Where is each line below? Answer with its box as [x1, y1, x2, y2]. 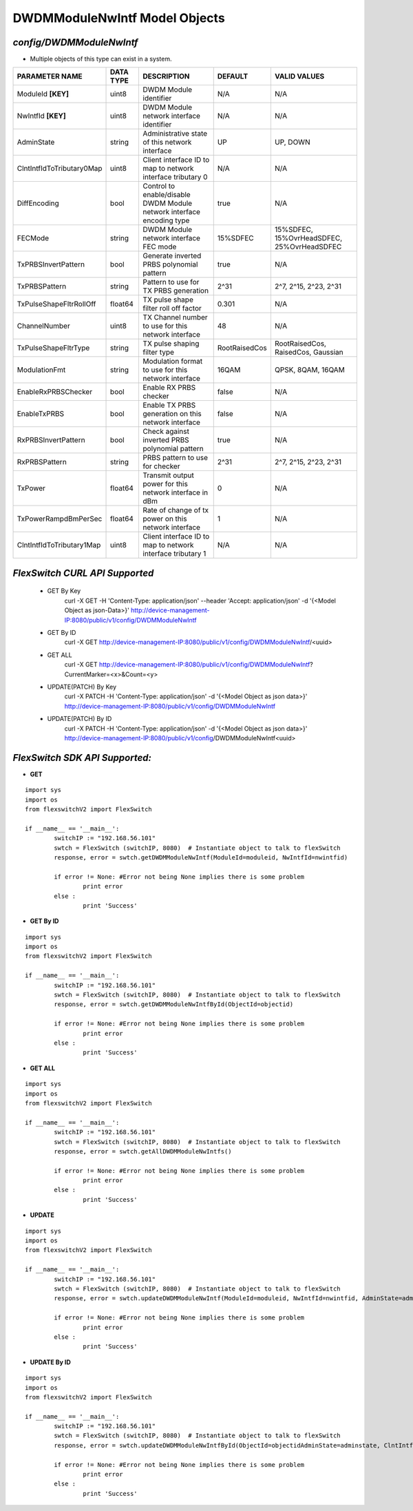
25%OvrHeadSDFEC [274, 242, 342, 251]
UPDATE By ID [30, 1357, 72, 1366]
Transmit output [142, 470, 194, 480]
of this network [142, 138, 192, 147]
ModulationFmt [17, 365, 66, 375]
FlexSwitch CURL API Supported [12, 567, 154, 579]
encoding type [142, 216, 190, 225]
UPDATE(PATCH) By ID [47, 715, 112, 723]
